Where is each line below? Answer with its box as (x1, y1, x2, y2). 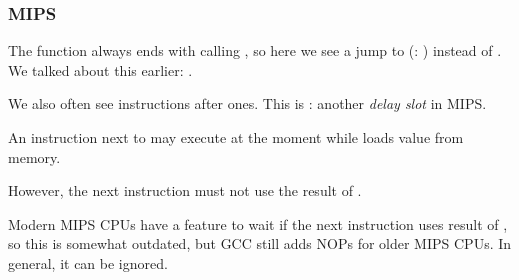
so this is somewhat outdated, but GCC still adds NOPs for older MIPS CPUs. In (8, 233, 512, 254)
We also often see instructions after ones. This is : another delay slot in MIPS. (8, 93, 487, 114)
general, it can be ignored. (8, 252, 168, 273)
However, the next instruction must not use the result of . (8, 180, 362, 201)
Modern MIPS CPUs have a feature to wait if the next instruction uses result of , (8, 213, 508, 234)
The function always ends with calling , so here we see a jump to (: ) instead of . (8, 40, 502, 61)
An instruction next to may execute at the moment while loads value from (8, 127, 464, 147)
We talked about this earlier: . (8, 59, 193, 80)
